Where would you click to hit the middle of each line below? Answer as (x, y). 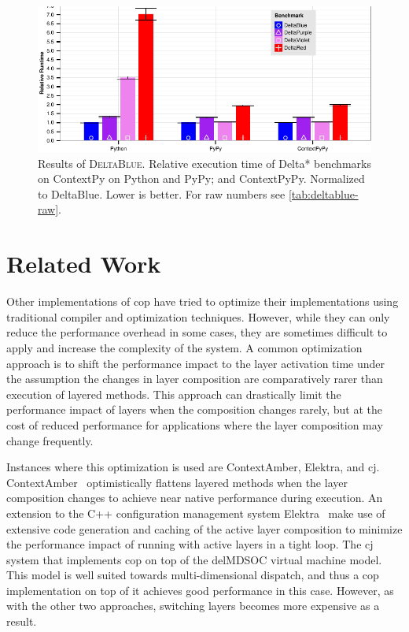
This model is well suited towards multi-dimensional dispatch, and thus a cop (193, 575)
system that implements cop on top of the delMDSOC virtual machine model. (194, 559)
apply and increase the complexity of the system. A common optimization (184, 347)
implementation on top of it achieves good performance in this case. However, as (200, 590)
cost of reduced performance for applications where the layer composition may (195, 424)
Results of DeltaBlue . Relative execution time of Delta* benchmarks (204, 163)
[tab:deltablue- (323, 193)
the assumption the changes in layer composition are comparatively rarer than (195, 379)
